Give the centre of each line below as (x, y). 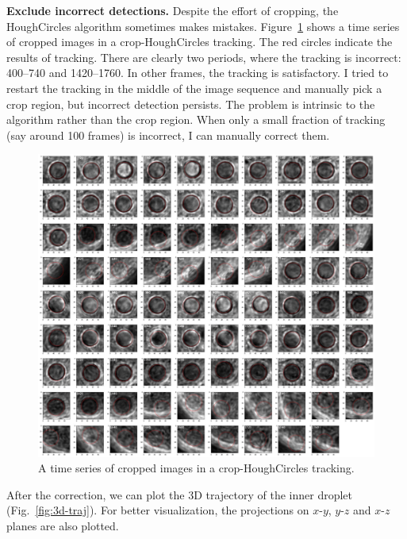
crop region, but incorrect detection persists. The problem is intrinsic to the (191, 104)
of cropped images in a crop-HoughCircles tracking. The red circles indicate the (200, 42)
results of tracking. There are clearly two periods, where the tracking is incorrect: (204, 57)
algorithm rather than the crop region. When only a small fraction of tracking (196, 119)
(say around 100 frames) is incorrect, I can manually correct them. (168, 135)
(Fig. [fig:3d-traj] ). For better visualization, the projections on (158, 510)
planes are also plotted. (63, 526)
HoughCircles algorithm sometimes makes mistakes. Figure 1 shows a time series (203, 26)
